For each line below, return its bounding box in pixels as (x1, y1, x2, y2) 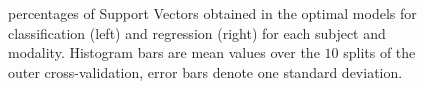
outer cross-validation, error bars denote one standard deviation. (8, 61, 403, 82)
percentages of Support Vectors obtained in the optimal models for (8, 3, 417, 23)
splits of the (343, 42, 416, 63)
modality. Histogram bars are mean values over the (8, 42, 320, 63)
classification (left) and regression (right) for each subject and (8, 22, 386, 43)
